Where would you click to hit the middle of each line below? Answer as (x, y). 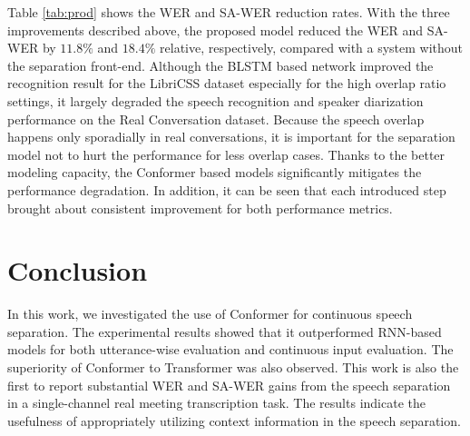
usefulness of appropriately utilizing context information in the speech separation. (234, 420)
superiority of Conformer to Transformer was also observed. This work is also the (233, 367)
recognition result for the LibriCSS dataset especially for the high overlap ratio (227, 83)
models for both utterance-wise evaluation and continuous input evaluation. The (230, 349)
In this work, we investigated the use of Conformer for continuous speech (210, 314)
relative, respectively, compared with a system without (312, 48)
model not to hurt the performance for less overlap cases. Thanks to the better (226, 154)
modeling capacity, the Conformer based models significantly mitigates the (215, 172)
